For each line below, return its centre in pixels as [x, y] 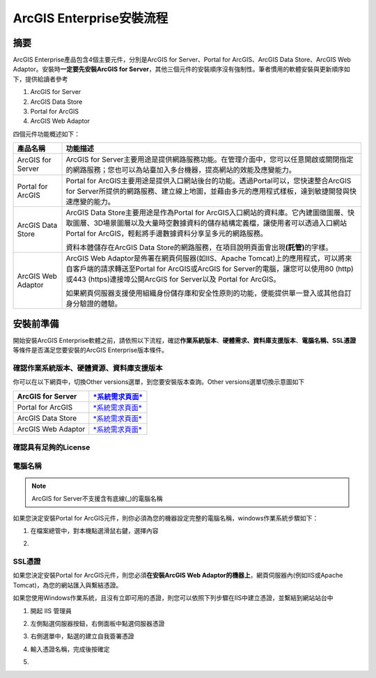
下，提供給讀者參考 [40, 79]
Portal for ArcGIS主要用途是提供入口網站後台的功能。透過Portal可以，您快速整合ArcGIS [209, 181]
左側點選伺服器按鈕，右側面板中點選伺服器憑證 [97, 624]
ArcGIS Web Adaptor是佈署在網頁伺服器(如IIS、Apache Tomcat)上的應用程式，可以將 [205, 259]
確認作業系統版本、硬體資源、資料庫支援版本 [88, 368]
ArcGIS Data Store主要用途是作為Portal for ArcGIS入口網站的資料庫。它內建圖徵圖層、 [207, 213]
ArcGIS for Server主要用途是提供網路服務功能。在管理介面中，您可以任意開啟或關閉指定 [210, 160]
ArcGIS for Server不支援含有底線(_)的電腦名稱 [97, 499]
